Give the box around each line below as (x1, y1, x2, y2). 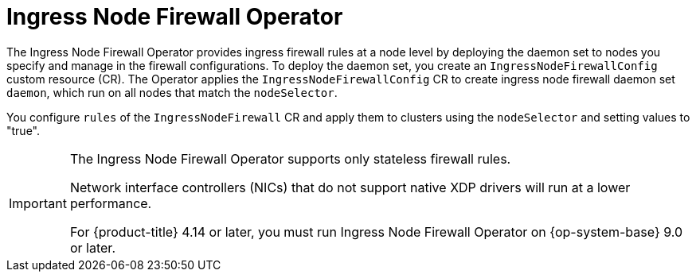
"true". (6, 123, 41, 137)
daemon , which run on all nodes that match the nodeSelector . (6, 85, 338, 99)
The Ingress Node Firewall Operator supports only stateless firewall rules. (69, 150, 511, 167)
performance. (69, 195, 152, 211)
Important (9, 195, 67, 211)
